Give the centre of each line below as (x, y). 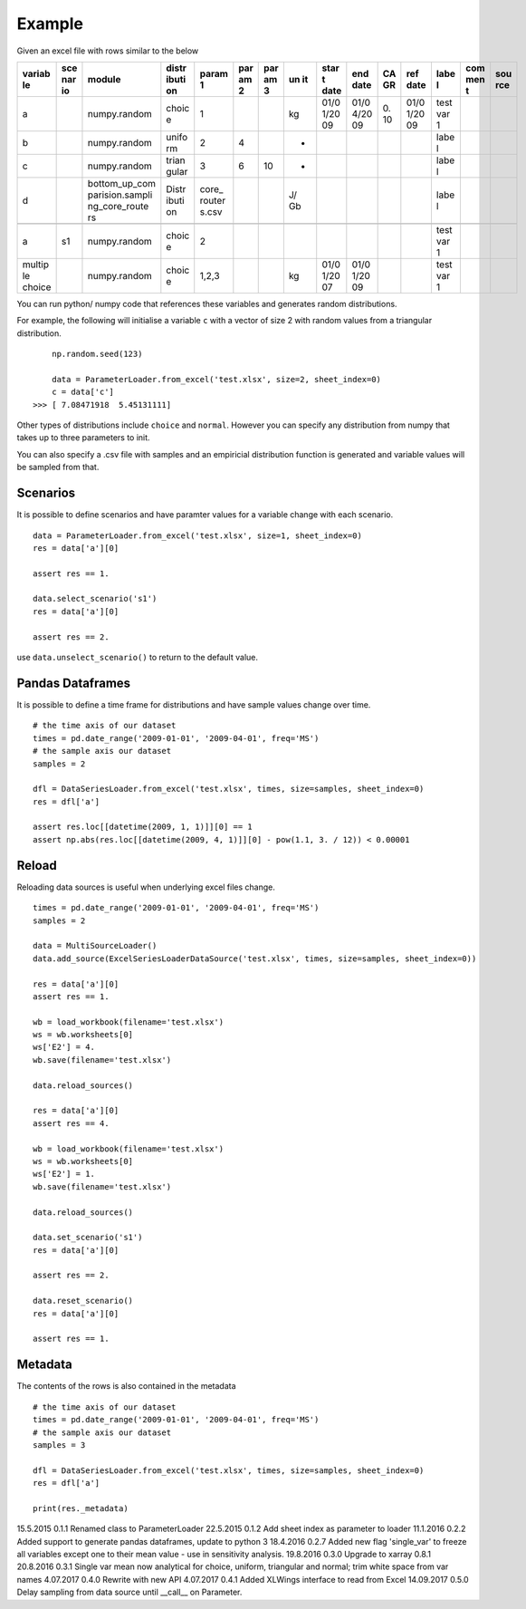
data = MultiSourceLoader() (95, 946)
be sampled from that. (58, 467)
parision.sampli (120, 195)
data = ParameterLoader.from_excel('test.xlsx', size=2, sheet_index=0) (216, 379)
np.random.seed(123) (97, 354)
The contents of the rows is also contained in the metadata (126, 1386)
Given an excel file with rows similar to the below (108, 51)
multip (36, 265)
